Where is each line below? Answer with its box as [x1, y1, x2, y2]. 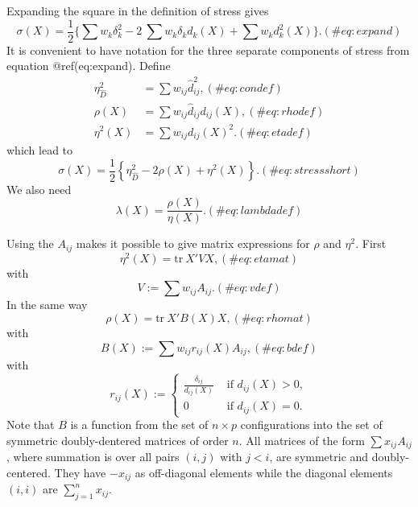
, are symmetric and [269, 448, 369, 465]
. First [355, 235, 387, 252]
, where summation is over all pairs [6, 448, 180, 465]
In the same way [6, 296, 88, 313]
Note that [6, 416, 55, 433]
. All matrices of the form [238, 431, 365, 448]
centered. [6, 464, 51, 480]
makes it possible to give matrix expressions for [76, 235, 310, 252]
